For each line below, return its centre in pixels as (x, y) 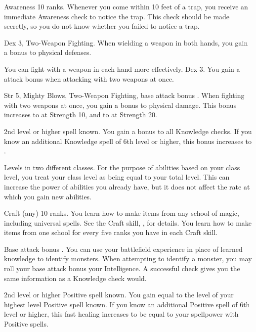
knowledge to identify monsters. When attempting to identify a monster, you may (128, 259)
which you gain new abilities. (48, 196)
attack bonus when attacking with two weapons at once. (89, 78)
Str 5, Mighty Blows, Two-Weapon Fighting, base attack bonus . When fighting (124, 95)
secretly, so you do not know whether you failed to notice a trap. (102, 26)
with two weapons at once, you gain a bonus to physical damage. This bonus (120, 105)
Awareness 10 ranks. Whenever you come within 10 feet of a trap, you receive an (126, 6)
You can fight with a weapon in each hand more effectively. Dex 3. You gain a (122, 69)
